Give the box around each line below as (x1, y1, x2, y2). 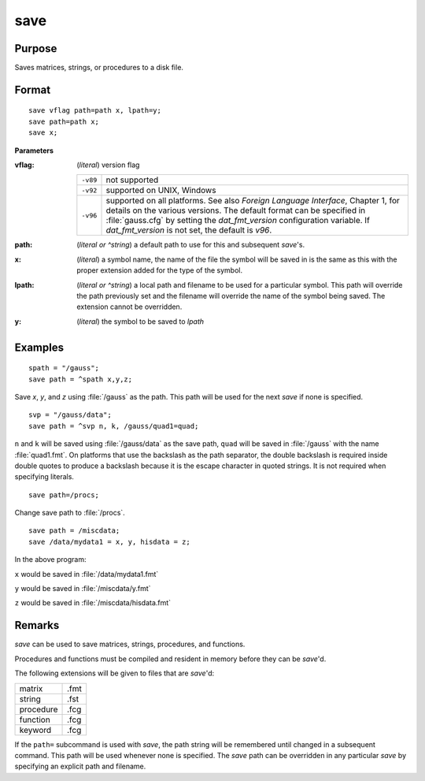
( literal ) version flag (76, 160, 140, 169)
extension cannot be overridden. (76, 302, 183, 311)
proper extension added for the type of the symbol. (76, 266, 243, 275)
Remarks (14, 619, 60, 632)
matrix (19, 682, 43, 694)
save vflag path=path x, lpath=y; (28, 106, 161, 115)
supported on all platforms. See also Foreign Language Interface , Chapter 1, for (105, 195, 401, 206)
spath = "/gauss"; (28, 363, 100, 373)
